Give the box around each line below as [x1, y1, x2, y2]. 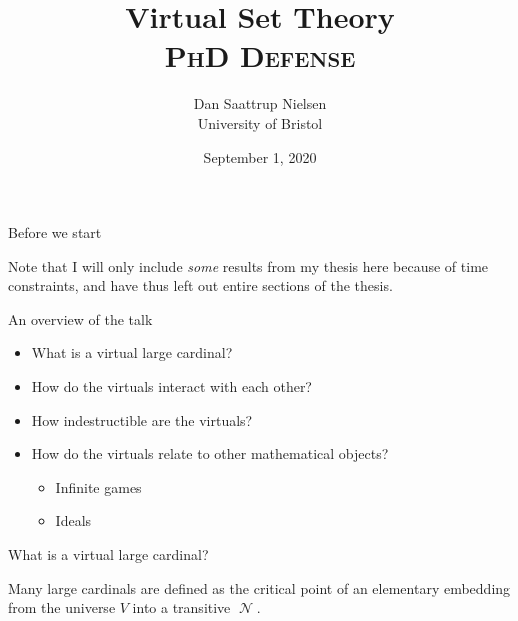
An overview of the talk [8, 308, 153, 329]
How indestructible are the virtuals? [31, 409, 253, 430]
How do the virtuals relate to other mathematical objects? [31, 443, 389, 464]
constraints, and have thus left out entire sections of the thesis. [8, 275, 393, 296]
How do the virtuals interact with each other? [31, 376, 312, 397]
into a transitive [132, 597, 231, 618]
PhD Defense [164, 35, 356, 76]
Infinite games [55, 476, 142, 497]
